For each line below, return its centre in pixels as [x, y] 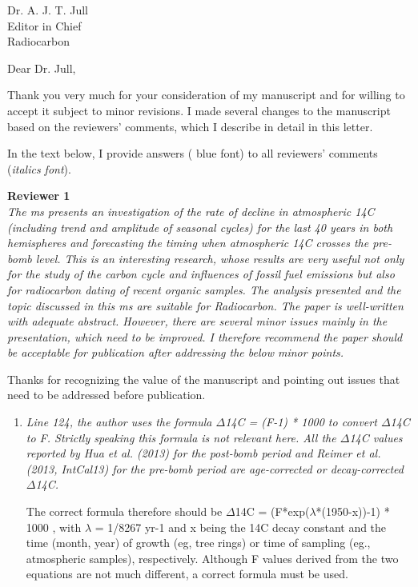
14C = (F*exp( [272, 511]
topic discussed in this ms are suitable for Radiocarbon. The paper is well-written [205, 305]
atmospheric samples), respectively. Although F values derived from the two [212, 558]
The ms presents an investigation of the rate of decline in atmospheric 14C [191, 211]
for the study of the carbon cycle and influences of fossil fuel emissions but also [201, 274]
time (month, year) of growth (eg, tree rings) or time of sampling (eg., [198, 543]
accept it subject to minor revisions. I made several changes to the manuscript [199, 110]
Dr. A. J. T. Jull [48, 10]
